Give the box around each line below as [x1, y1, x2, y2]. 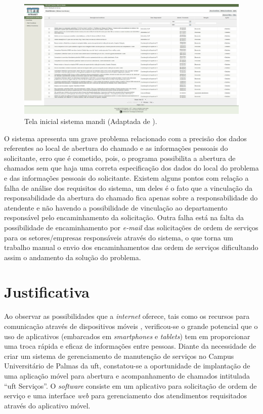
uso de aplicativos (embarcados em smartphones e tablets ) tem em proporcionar [4, 330, 250, 341]
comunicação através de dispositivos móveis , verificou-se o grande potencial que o [4, 321, 258, 331]
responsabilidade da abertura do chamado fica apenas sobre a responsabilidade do [4, 192, 258, 203]
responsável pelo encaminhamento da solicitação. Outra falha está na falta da [4, 212, 244, 223]
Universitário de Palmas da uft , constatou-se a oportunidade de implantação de [4, 360, 250, 371]
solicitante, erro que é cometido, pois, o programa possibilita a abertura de [4, 152, 236, 163]
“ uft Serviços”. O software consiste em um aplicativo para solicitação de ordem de [4, 380, 257, 391]
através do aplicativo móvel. [4, 400, 91, 410]
